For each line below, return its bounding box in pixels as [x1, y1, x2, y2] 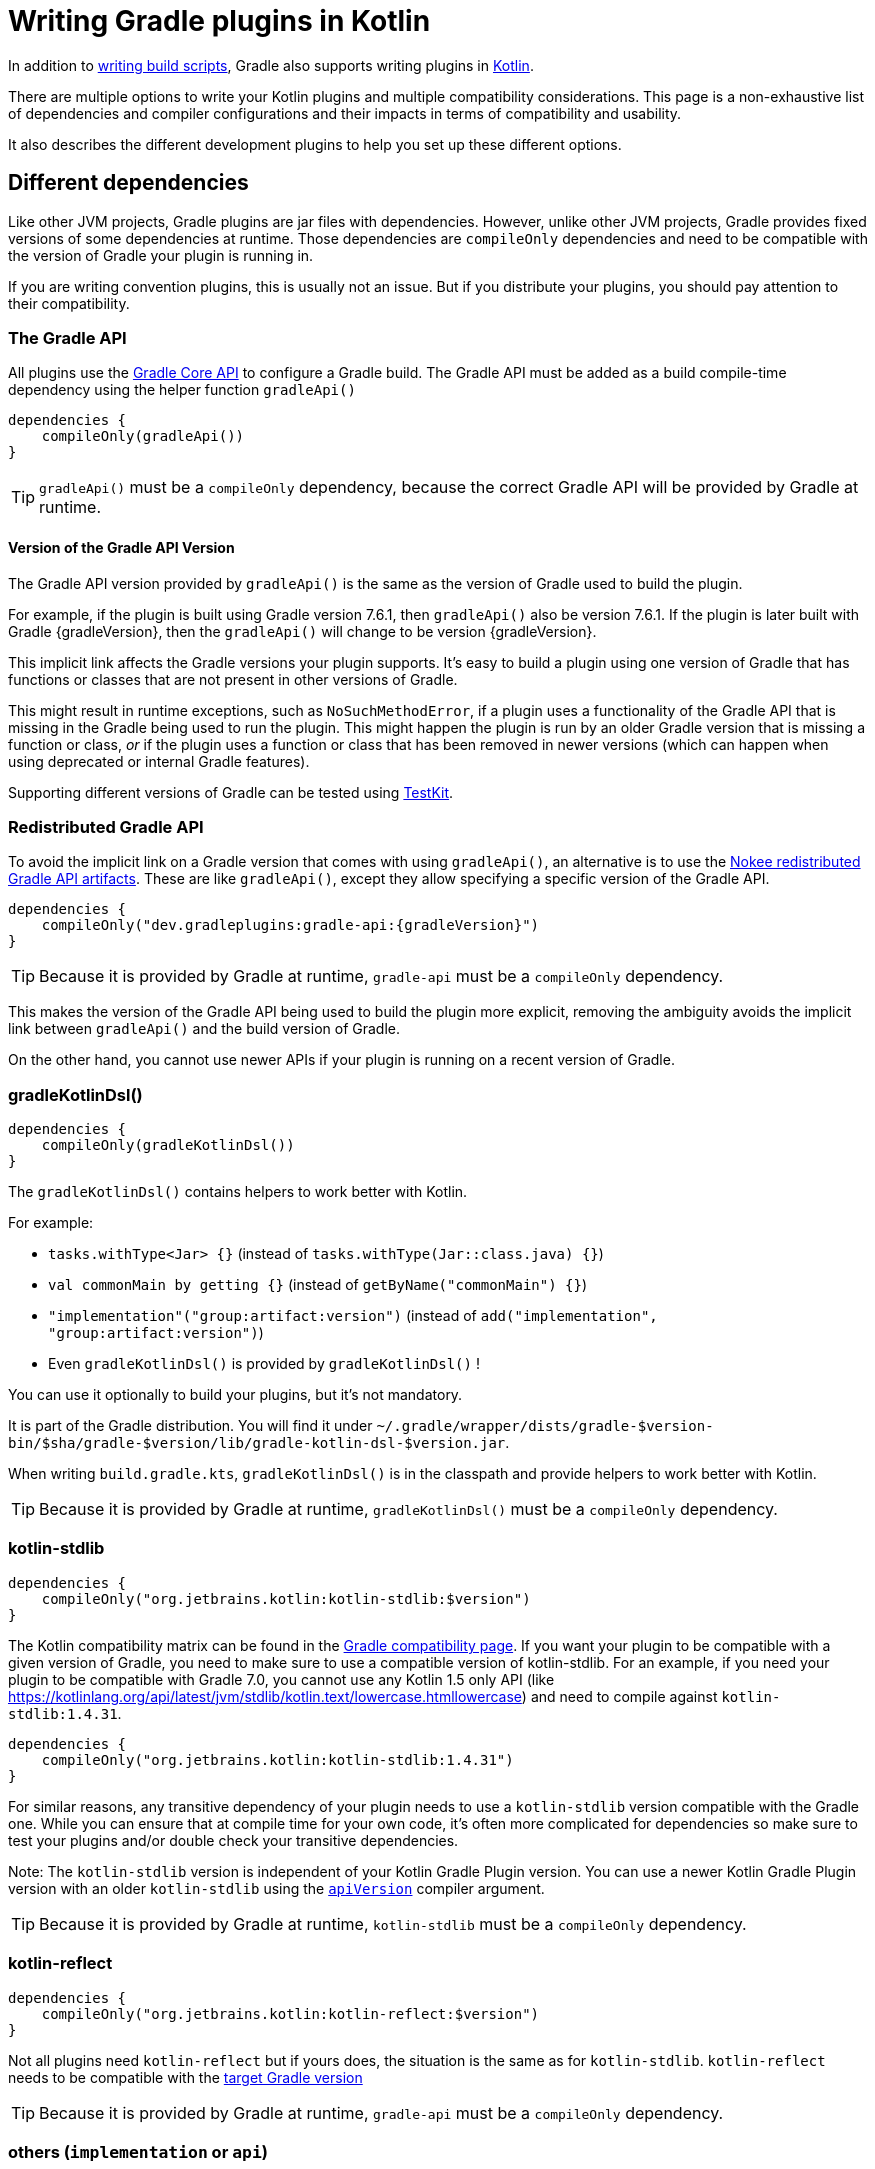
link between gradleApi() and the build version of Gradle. [8, 1020, 400, 1038]
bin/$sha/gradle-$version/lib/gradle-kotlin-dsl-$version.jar [8, 1435, 506, 1452]
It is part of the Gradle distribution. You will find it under [8, 1417, 373, 1435]
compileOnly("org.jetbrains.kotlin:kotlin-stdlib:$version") [41, 1590, 531, 1607]
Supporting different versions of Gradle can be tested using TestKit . [8, 783, 454, 801]
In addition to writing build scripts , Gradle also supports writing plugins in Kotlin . [8, 56, 534, 74]
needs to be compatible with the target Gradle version [8, 2068, 363, 2086]
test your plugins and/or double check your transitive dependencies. [8, 1831, 459, 1849]
